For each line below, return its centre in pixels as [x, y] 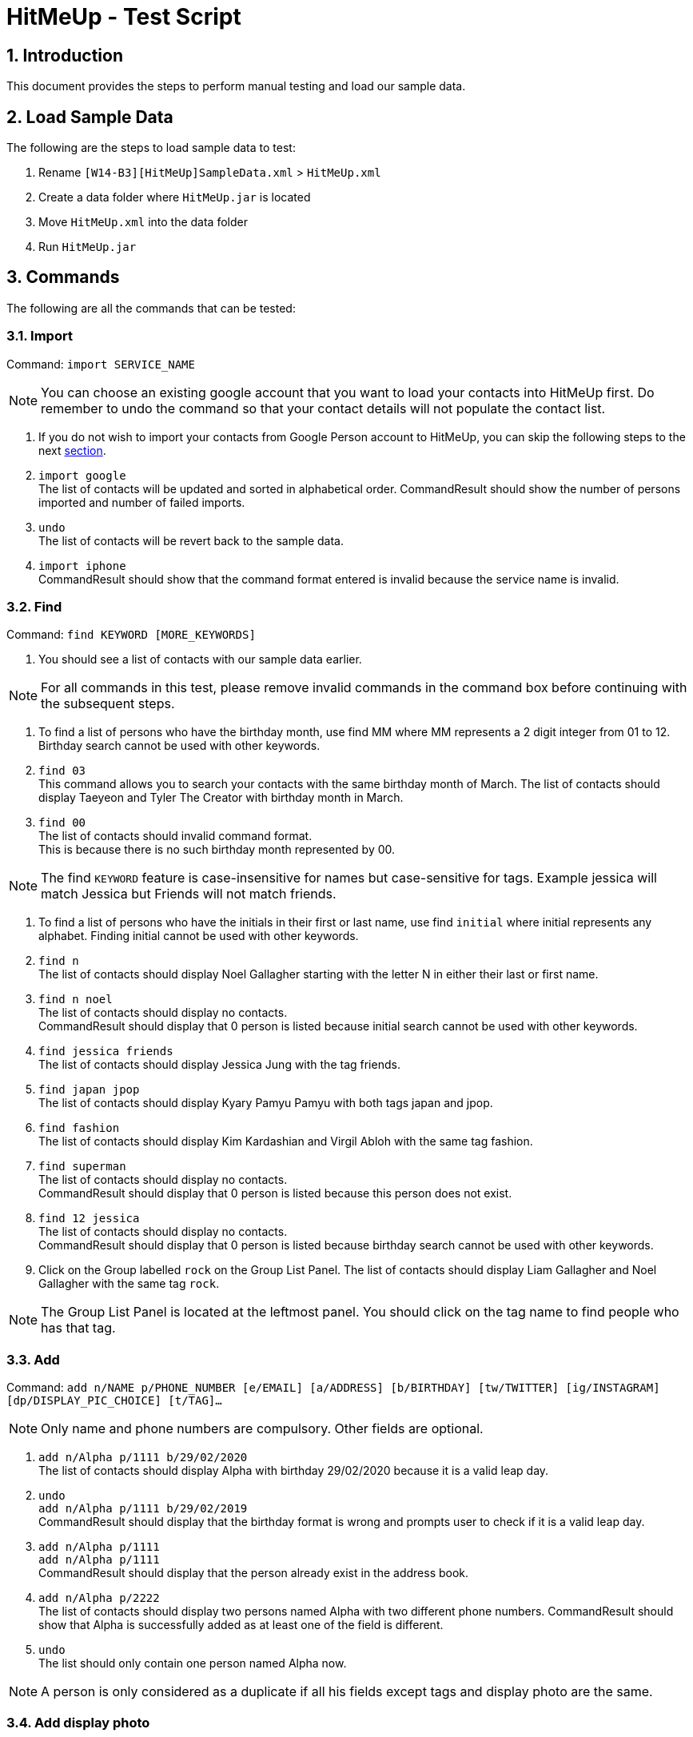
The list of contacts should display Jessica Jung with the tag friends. [219, 1065]
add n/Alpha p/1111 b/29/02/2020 [143, 1458]
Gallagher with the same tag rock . [129, 1284]
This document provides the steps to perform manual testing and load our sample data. [236, 86]
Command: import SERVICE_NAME [101, 364]
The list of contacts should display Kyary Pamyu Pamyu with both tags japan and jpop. [266, 1103]
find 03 [62, 771]
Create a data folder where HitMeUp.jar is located [175, 197]
